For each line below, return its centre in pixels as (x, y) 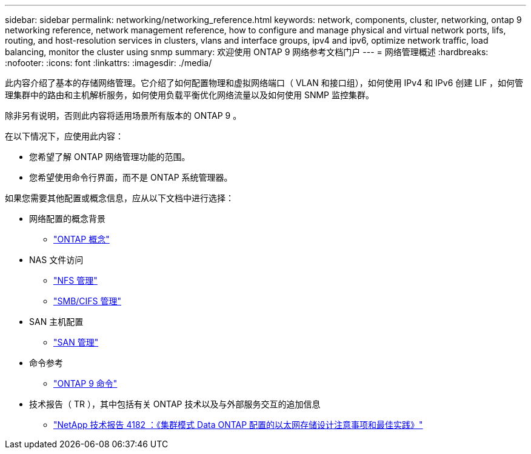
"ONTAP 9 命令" (85, 383)
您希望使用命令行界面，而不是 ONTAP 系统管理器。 (131, 177)
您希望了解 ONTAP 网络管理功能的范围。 (110, 157)
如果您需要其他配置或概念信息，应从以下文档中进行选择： (119, 198)
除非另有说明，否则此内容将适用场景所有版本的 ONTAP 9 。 (123, 115)
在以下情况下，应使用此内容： (64, 136)
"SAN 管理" (76, 342)
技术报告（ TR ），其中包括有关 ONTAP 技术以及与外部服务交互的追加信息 (175, 404)
